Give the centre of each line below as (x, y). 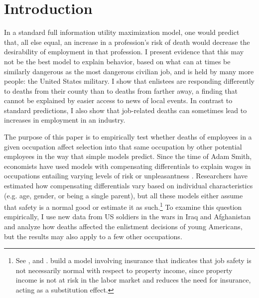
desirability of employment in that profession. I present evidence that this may (124, 52)
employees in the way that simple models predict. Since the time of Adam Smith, (128, 156)
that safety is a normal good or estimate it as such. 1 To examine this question (123, 206)
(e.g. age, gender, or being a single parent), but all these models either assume (124, 195)
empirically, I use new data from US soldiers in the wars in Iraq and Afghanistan (128, 217)
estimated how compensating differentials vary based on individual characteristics (129, 186)
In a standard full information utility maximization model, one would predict (122, 32)
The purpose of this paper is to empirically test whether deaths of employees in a (128, 137)
